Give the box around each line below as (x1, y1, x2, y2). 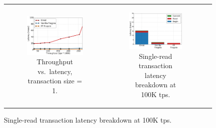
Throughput (36, 56, 73, 67)
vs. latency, (37, 66, 73, 76)
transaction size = (27, 76, 82, 86)
